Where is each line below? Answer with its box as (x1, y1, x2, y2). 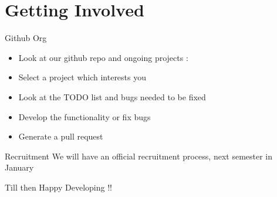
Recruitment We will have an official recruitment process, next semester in (5, 150, 273, 162)
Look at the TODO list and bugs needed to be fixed (18, 90, 206, 103)
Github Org (5, 32, 47, 44)
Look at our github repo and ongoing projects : (18, 51, 188, 63)
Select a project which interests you (18, 71, 147, 83)
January (5, 161, 34, 174)
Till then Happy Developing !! (5, 181, 112, 193)
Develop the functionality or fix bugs (18, 110, 151, 123)
